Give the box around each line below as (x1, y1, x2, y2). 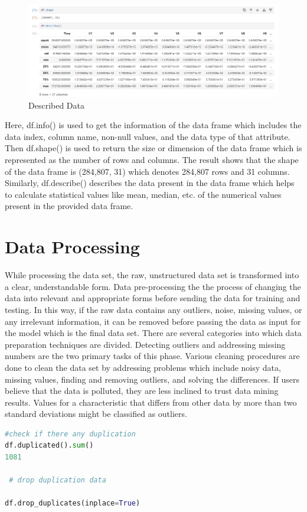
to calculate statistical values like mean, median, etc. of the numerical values (5, 188, 282, 200)
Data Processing (5, 234, 140, 259)
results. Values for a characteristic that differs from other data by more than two (5, 396, 297, 408)
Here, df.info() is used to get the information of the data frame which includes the (5, 119, 302, 131)
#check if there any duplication (5, 429, 136, 438)
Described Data (28, 99, 85, 111)
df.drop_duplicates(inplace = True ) (5, 499, 141, 508)
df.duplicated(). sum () (5, 441, 94, 450)
